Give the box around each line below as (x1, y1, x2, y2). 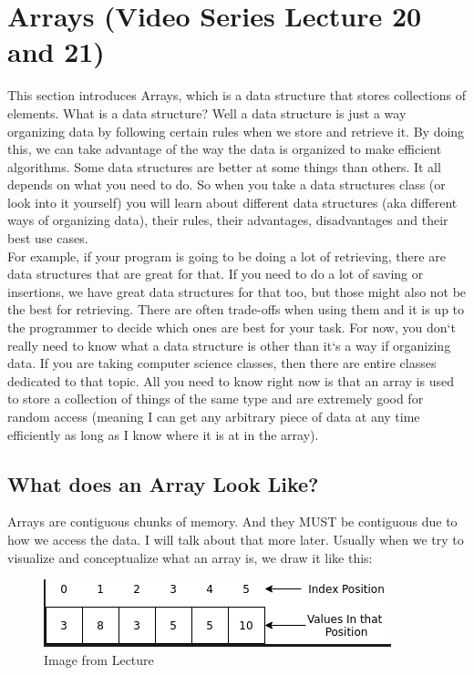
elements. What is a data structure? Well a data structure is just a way (7, 103, 407, 122)
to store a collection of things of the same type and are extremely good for (7, 389, 424, 408)
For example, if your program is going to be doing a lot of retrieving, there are (7, 246, 446, 265)
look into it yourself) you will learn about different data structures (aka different (7, 192, 458, 211)
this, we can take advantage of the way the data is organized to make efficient (7, 139, 442, 159)
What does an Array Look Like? (7, 469, 319, 497)
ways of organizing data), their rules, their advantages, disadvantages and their (7, 210, 448, 230)
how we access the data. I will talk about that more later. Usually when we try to (7, 529, 464, 548)
